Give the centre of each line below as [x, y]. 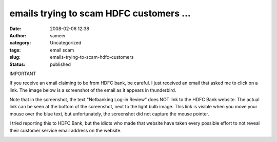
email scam [62, 50]
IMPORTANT [23, 74]
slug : [15, 57]
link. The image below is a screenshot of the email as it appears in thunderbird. [93, 90]
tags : [15, 50]
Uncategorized [66, 43]
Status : [17, 64]
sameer [58, 35]
